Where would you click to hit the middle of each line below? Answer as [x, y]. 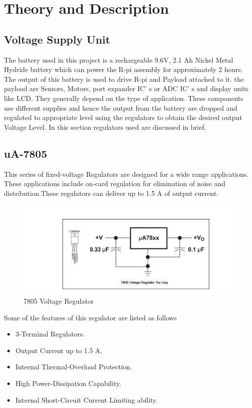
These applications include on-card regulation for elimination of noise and [115, 183]
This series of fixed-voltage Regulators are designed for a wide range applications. [126, 174]
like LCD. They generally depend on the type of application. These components [124, 98]
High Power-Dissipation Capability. [68, 383]
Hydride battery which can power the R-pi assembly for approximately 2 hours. [124, 69]
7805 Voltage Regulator [59, 301]
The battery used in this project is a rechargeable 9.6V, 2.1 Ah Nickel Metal [119, 60]
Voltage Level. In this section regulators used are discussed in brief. [105, 127]
